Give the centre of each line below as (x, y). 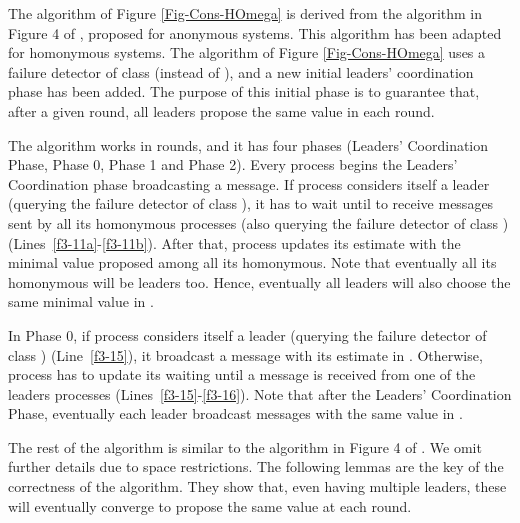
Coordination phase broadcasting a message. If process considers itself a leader (249, 183)
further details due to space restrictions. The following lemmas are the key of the (256, 466)
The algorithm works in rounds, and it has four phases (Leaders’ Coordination (248, 144)
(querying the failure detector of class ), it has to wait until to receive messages (251, 203)
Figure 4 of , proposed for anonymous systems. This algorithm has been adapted (255, 32)
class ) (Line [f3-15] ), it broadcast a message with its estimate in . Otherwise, (245, 354)
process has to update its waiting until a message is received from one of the (242, 374)
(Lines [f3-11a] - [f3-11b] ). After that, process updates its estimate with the (234, 242)
